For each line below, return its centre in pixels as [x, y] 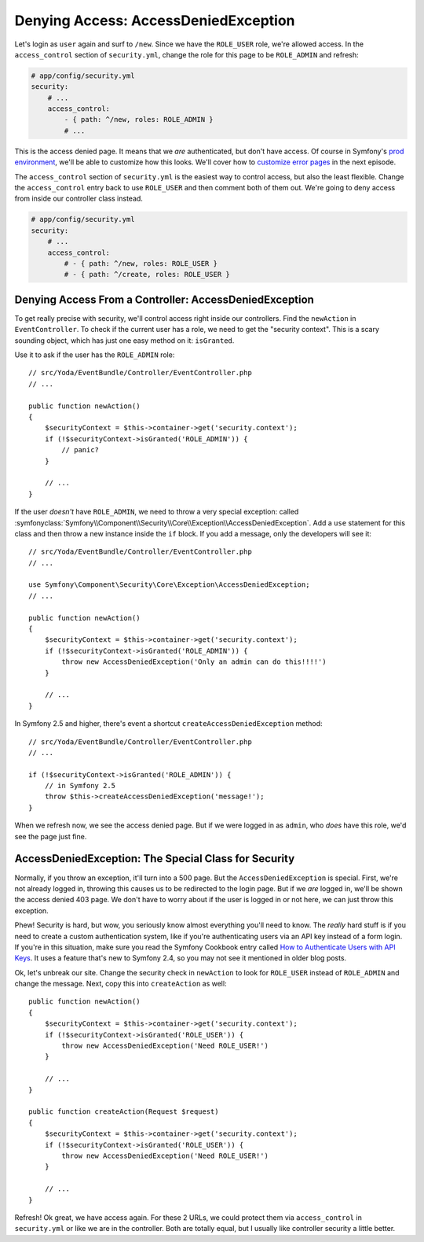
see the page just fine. [51, 836]
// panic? [80, 450]
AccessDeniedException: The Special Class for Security [155, 859]
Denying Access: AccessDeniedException [155, 20]
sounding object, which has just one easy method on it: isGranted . [124, 340]
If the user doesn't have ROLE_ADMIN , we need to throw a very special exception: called [157, 512]
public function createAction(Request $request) [124, 1112]
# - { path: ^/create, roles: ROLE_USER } [147, 275]
